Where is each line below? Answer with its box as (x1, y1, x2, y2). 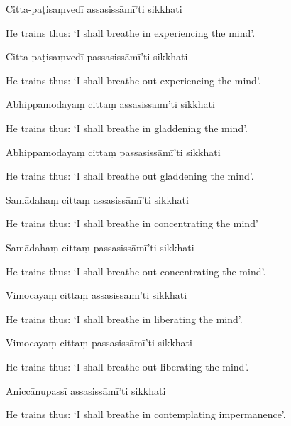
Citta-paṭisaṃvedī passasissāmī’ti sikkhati (6, 49, 188, 64)
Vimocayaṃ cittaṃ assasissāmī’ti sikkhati (6, 288, 187, 302)
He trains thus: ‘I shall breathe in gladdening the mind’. (6, 120, 248, 135)
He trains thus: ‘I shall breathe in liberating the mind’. (6, 311, 243, 326)
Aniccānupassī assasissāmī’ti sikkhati (6, 383, 166, 398)
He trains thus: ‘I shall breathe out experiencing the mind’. (6, 72, 261, 87)
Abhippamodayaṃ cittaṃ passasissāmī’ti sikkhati (6, 144, 221, 159)
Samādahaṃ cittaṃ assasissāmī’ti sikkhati (6, 192, 189, 207)
